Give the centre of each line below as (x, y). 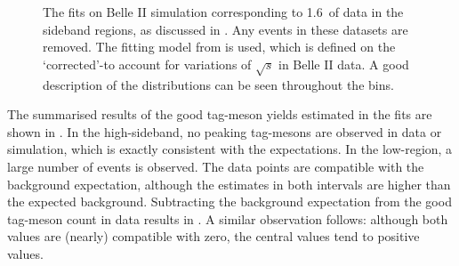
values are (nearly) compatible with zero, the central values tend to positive (213, 236)
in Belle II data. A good (344, 64)
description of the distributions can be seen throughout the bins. (218, 84)
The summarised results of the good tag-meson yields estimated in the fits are (220, 114)
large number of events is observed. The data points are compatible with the (216, 166)
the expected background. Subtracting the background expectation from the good (229, 202)
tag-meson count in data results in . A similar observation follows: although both (228, 218)
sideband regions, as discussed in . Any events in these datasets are (225, 29)
